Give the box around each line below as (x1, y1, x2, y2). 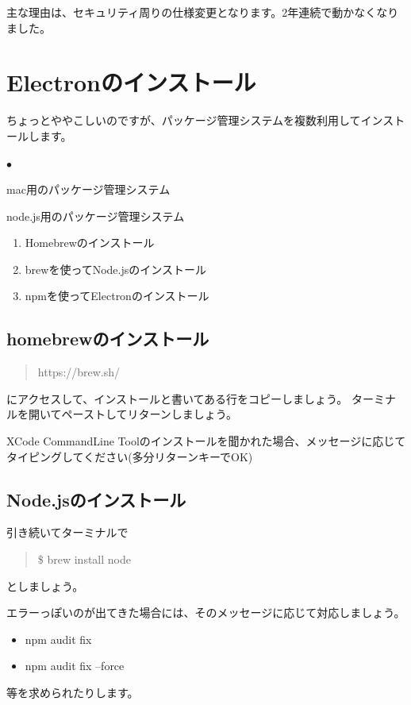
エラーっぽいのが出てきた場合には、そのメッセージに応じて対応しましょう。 (6, 604, 405, 621)
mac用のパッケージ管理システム (6, 181, 171, 198)
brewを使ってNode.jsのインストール (25, 260, 206, 277)
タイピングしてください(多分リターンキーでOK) (6, 448, 253, 464)
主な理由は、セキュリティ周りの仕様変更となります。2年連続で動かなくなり (6, 4, 399, 20)
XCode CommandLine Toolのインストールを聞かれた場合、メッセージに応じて (6, 433, 406, 449)
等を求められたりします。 (6, 684, 139, 700)
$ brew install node (37, 551, 131, 568)
